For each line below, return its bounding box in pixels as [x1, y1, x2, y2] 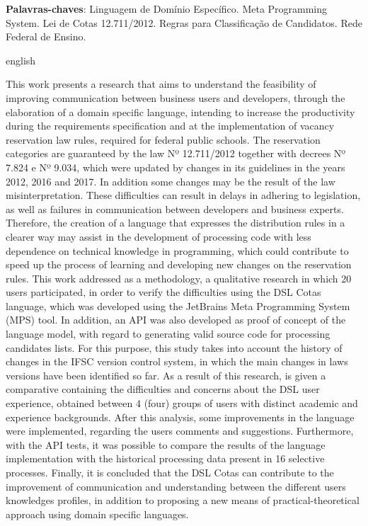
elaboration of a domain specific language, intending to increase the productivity [6, 104, 355, 119]
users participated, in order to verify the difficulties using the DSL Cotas [6, 285, 321, 299]
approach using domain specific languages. [6, 506, 189, 521]
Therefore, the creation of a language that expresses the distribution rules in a [6, 215, 345, 230]
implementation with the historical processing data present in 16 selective [6, 451, 325, 466]
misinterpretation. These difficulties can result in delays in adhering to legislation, [6, 188, 361, 202]
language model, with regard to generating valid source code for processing [6, 326, 330, 341]
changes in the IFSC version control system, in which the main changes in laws [6, 354, 348, 369]
